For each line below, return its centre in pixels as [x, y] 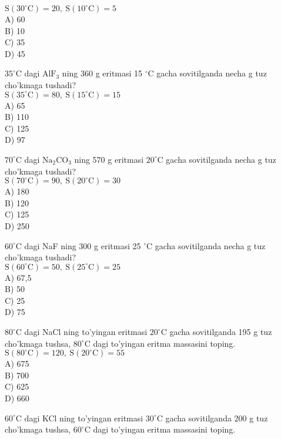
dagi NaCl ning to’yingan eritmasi [86, 332]
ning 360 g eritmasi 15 [102, 73]
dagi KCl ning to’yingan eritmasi [84, 418]
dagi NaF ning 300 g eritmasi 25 [83, 245]
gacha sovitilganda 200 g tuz [217, 418]
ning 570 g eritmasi [109, 159]
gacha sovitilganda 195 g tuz [221, 332]
